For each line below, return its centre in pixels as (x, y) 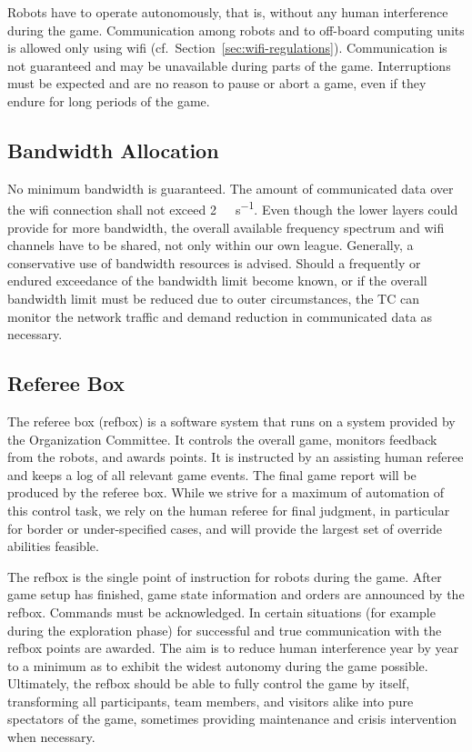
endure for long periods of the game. (109, 100)
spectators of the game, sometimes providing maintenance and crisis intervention (232, 719)
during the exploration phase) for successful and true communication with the (225, 630)
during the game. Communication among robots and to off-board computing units (236, 30)
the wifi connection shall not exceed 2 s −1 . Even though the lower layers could (233, 208)
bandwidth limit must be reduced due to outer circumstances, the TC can (213, 298)
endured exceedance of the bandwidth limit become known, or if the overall (217, 281)
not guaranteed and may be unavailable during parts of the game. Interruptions (229, 65)
